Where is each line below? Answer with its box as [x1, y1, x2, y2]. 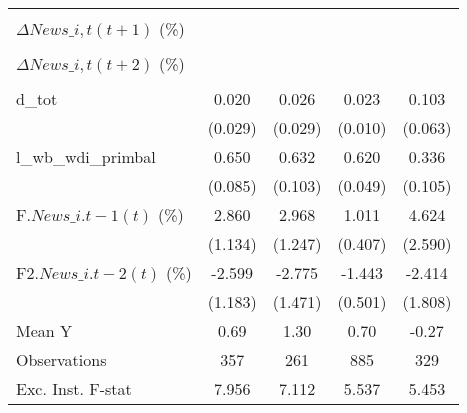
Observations [16, 348, 107, 371]
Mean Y [16, 319, 73, 342]
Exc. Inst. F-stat [16, 377, 132, 400]
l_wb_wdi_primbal [16, 145, 156, 168]
